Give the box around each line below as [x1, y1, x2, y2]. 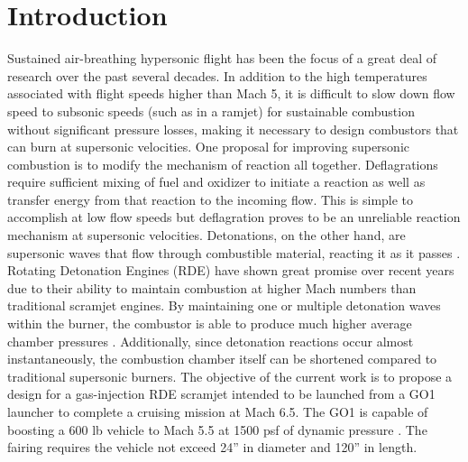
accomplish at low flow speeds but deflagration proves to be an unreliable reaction [7, 208, 461, 226]
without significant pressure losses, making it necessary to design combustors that [7, 119, 459, 138]
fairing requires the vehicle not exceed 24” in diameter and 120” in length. [7, 438, 418, 457]
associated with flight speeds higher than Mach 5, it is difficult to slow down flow [7, 84, 455, 103]
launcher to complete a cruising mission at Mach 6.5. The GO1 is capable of [7, 402, 428, 420]
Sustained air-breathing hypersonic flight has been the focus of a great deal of [7, 49, 437, 68]
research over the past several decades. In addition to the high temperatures [7, 66, 427, 85]
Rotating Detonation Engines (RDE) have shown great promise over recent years [7, 261, 454, 280]
